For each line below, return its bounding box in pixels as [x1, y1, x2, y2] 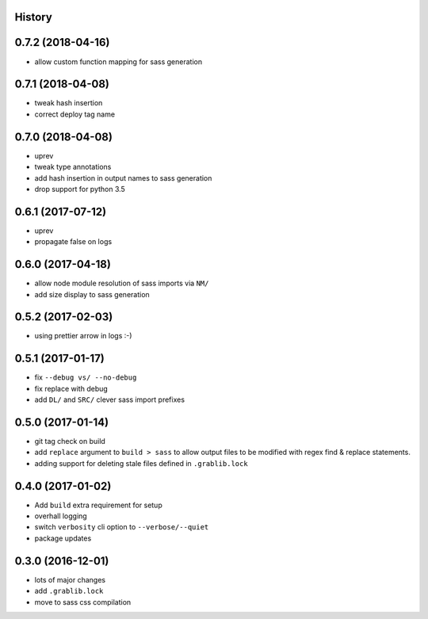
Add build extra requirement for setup [34, 500, 162, 510]
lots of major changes [34, 575, 106, 584]
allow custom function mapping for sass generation [34, 56, 202, 67]
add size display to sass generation [34, 289, 150, 299]
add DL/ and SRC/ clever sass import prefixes [34, 395, 185, 404]
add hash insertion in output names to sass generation [34, 173, 212, 182]
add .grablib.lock [34, 587, 104, 596]
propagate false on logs [34, 237, 113, 246]
